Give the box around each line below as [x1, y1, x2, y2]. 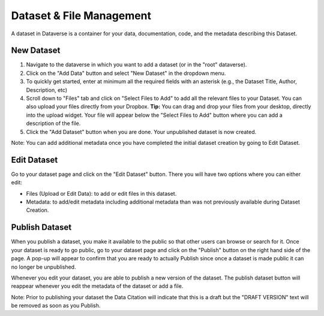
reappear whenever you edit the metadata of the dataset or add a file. [11, 282, 184, 290]
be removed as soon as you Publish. [11, 302, 101, 309]
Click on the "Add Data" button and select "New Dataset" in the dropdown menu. [26, 69, 226, 77]
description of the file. [26, 120, 81, 127]
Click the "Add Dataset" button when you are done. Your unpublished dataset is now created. [26, 128, 257, 135]
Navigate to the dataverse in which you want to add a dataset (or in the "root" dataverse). [26, 61, 247, 68]
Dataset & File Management [11, 9, 152, 22]
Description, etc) [26, 86, 68, 93]
